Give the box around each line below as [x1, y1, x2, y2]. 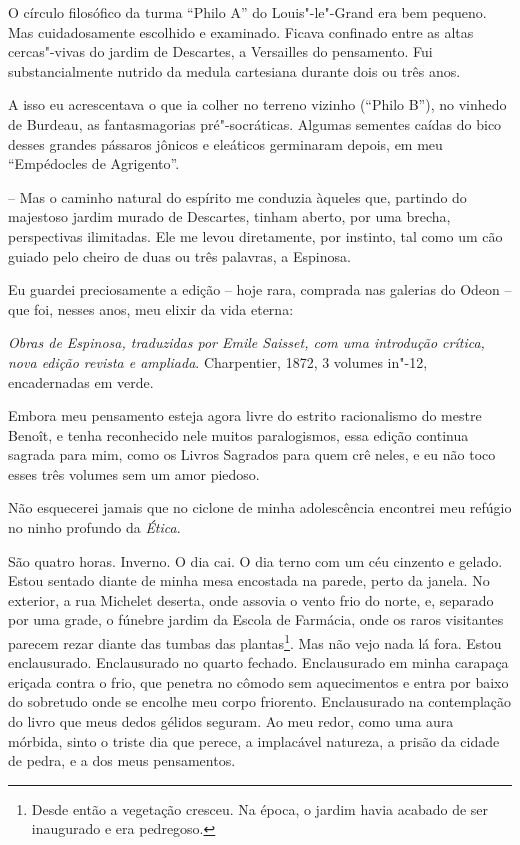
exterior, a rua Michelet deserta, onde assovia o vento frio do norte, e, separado [8, 589, 494, 610]
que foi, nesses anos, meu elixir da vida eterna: [8, 298, 294, 319]
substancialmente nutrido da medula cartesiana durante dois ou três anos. [8, 60, 461, 81]
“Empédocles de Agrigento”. [8, 153, 180, 174]
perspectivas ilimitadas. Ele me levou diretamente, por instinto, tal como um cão [8, 225, 503, 246]
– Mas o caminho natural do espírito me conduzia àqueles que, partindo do [8, 186, 467, 207]
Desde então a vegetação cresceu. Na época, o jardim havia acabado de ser [31, 798, 489, 819]
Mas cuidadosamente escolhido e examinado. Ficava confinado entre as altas [8, 21, 474, 42]
